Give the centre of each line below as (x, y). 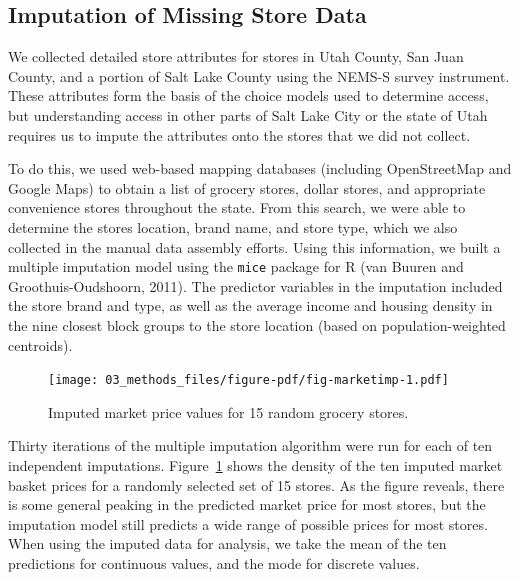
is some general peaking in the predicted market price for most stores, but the (247, 504)
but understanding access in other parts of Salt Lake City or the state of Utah (248, 114)
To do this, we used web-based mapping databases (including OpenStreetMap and (260, 168)
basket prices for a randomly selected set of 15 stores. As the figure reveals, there (256, 484)
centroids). (40, 344)
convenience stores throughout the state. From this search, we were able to (237, 207)
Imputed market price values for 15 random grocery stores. (228, 411)
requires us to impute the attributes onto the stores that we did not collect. (239, 134)
